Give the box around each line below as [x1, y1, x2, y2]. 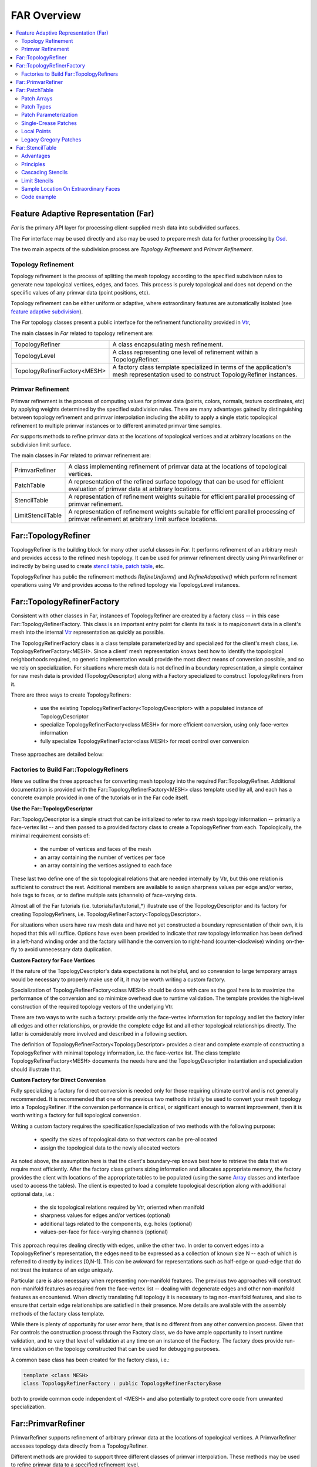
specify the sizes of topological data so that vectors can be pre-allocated [40, 1136, 217, 1143]
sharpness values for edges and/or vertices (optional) [40, 1212, 170, 1219]
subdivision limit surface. [11, 441, 72, 448]
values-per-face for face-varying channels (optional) [40, 1228, 168, 1235]
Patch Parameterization [21, 111, 78, 119]
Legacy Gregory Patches [21, 136, 82, 143]
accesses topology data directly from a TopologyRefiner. [11, 1442, 148, 1449]
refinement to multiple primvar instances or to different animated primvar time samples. [11, 422, 222, 429]
